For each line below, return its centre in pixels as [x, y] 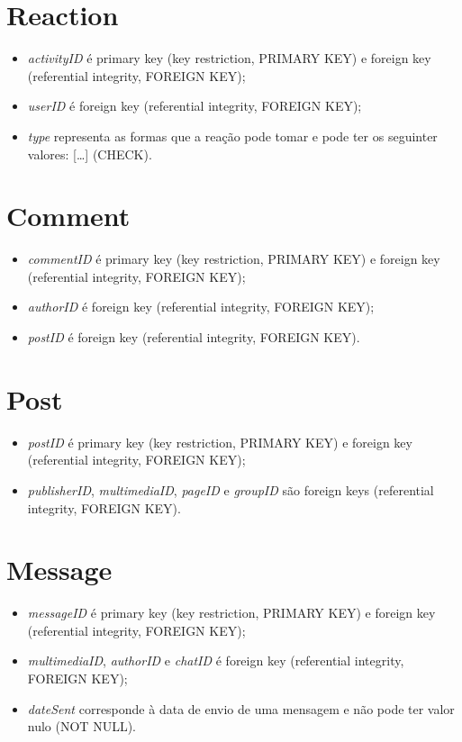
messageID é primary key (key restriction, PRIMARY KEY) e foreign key [231, 613]
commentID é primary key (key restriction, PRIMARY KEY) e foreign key [234, 259]
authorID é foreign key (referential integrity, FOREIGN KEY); [201, 307]
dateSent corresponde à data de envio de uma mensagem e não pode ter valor [241, 708]
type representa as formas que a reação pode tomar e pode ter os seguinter [232, 136]
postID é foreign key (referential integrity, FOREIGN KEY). [194, 337]
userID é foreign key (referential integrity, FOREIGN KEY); [195, 106]
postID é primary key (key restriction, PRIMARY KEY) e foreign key [220, 442]
